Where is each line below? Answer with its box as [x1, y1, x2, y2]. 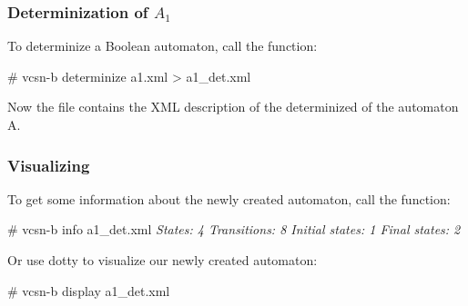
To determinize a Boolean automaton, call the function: [7, 36, 318, 55]
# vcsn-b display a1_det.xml [7, 281, 170, 300]
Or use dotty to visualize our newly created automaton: [7, 251, 318, 269]
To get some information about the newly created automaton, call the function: [7, 189, 451, 208]
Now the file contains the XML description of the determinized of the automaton [7, 97, 459, 116]
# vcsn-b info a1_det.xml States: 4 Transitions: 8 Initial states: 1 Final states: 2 [7, 220, 461, 239]
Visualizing [7, 153, 90, 176]
